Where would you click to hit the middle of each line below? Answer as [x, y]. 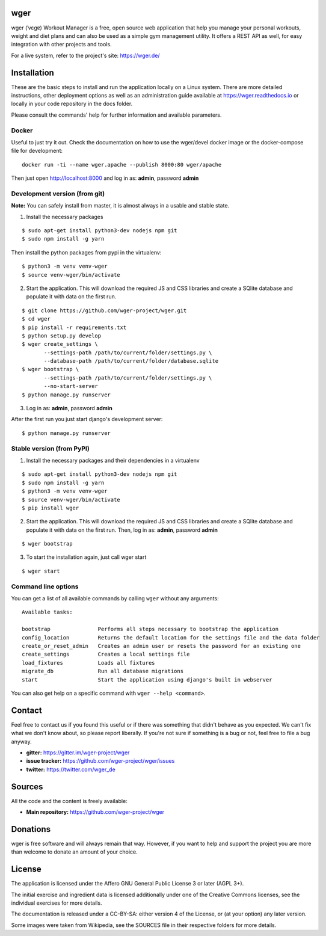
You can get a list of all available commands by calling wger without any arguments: [115, 598]
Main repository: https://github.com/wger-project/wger [95, 812]
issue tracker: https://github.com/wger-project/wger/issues [100, 761]
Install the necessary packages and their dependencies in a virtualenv [113, 460]
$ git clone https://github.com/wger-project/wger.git [104, 310]
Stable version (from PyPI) [50, 448]
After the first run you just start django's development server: [87, 419]
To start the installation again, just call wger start [86, 557]
